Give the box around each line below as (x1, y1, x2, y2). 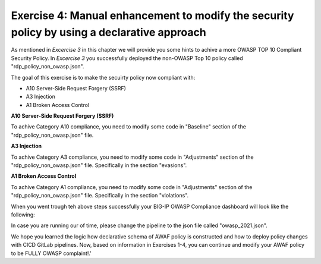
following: (11, 211, 35, 218)
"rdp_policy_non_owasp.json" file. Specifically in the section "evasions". (11, 162, 187, 169)
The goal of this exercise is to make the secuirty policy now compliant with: (11, 74, 196, 81)
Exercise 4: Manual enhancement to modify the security (11, 9, 294, 22)
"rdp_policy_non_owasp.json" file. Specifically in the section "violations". (11, 192, 189, 199)
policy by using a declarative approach (11, 26, 206, 39)
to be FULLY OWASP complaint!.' (11, 250, 92, 257)
